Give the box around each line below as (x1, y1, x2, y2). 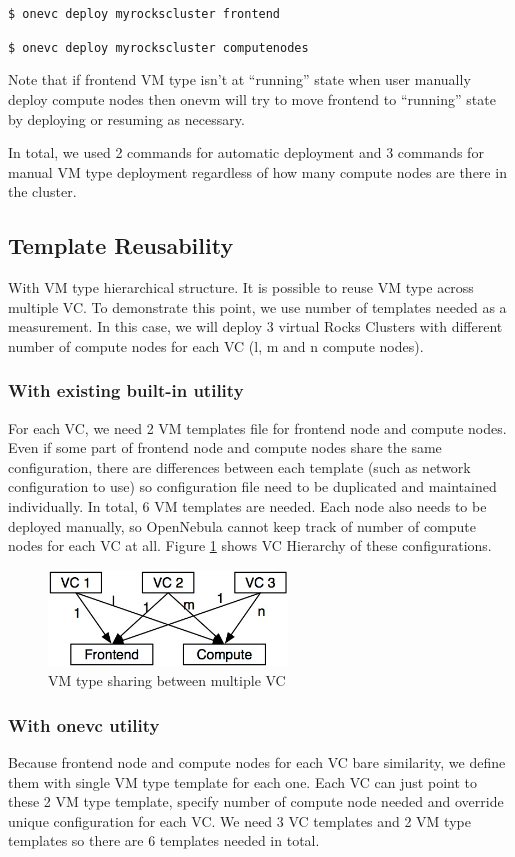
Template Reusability (8, 230, 234, 261)
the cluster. (8, 181, 77, 202)
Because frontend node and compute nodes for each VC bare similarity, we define (8, 751, 506, 772)
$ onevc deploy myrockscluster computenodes (8, 40, 309, 55)
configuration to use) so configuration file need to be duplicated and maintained (8, 476, 497, 497)
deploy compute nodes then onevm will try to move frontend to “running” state (8, 88, 496, 109)
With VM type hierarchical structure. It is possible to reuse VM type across (8, 277, 474, 298)
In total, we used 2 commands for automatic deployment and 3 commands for (8, 142, 484, 163)
